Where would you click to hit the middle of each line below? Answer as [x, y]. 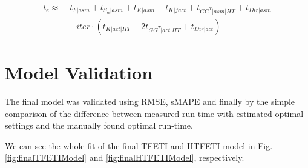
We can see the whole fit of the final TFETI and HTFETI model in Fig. [139, 145]
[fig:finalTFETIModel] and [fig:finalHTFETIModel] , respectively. [125, 157]
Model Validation [79, 72]
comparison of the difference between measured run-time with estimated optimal [154, 113]
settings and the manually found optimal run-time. [99, 125]
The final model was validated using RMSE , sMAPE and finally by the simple [150, 101]
